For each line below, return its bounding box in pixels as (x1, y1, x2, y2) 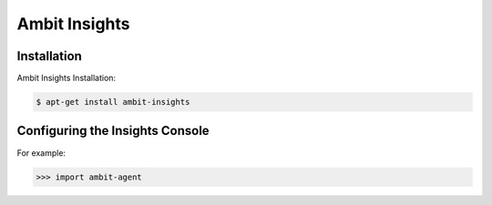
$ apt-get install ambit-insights (36, 97, 190, 108)
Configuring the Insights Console (16, 123, 210, 138)
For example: (16, 147, 67, 159)
